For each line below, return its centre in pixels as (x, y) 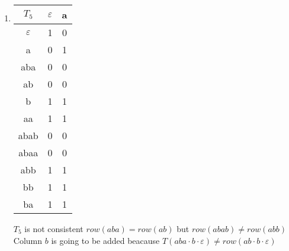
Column (28, 240)
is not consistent (54, 229)
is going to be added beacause (105, 240)
